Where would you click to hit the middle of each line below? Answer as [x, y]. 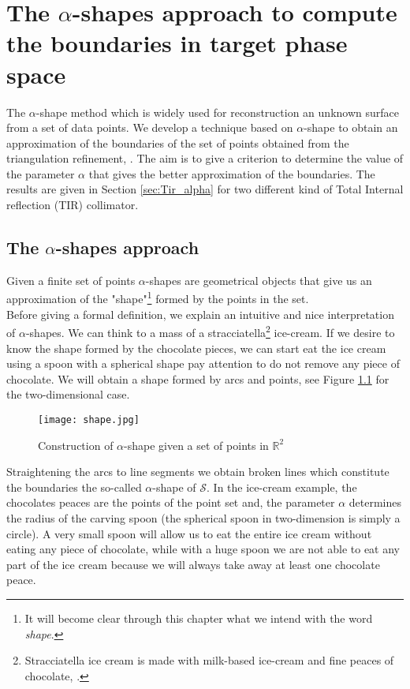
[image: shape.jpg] [89, 419]
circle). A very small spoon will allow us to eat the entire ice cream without [189, 533]
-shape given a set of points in [196, 445]
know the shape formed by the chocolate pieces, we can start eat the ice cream [196, 348]
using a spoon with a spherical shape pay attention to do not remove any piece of [203, 363]
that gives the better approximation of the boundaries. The [232, 173]
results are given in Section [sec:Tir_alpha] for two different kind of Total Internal [205, 189]
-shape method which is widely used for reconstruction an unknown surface [217, 112]
